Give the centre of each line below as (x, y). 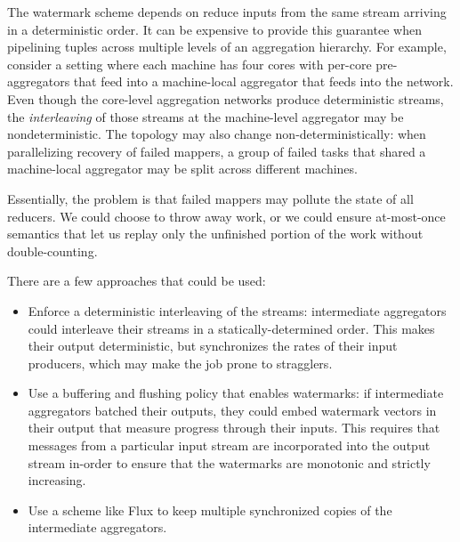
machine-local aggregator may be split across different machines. (182, 169)
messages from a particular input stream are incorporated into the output (229, 445)
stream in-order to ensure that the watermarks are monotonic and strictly (229, 462)
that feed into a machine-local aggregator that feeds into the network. (263, 81)
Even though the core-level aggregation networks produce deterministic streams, (226, 98)
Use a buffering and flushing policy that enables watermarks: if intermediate (236, 393)
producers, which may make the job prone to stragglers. (180, 363)
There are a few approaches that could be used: (137, 281)
